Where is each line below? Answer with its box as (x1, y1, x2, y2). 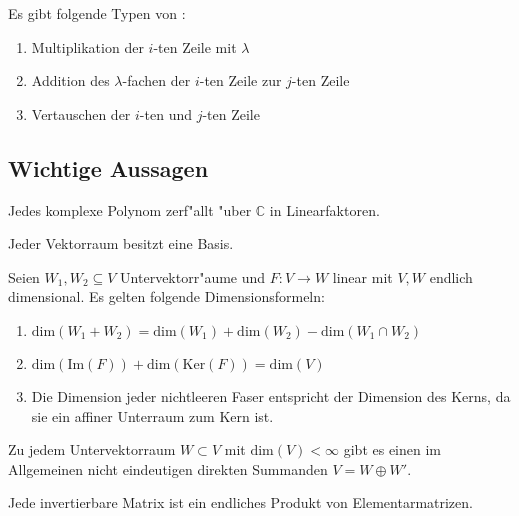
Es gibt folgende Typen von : (8, 3, 186, 23)
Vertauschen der (31, 103, 131, 124)
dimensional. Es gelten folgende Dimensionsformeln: (8, 286, 325, 307)
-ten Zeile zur (199, 70, 282, 91)
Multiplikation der (31, 36, 144, 57)
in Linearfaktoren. (269, 199, 380, 220)
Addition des (31, 70, 110, 91)
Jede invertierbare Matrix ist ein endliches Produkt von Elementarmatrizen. (8, 492, 473, 513)
